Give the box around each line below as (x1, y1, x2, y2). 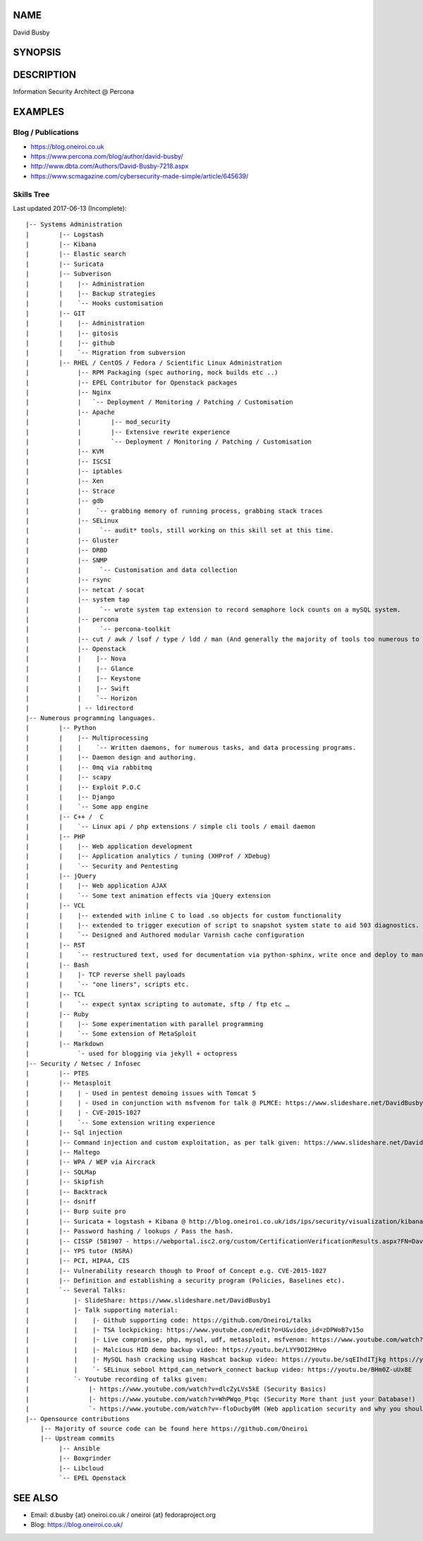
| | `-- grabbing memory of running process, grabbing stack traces (25, 506, 324, 515)
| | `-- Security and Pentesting (25, 862, 178, 870)
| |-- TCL (25, 990, 85, 998)
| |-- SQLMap (25, 1168, 97, 1176)
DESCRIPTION (13, 69, 77, 81)
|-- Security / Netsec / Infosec (25, 1059, 141, 1068)
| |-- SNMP (25, 556, 108, 564)
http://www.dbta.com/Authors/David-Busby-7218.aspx (30, 162, 189, 171)
